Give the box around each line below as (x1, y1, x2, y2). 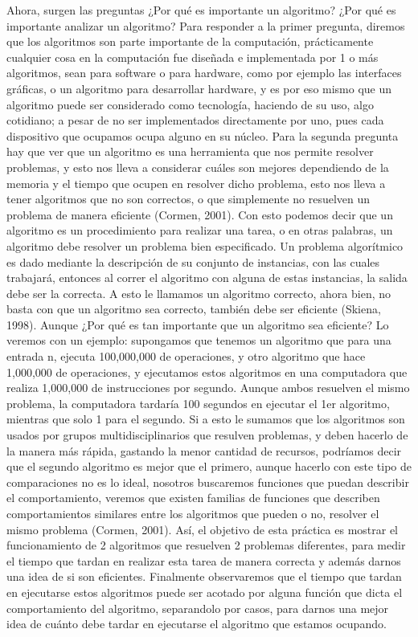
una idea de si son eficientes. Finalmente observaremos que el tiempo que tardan (6, 568, 402, 585)
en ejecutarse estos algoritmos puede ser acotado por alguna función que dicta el (6, 583, 403, 600)
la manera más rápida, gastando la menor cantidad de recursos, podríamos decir (6, 442, 402, 459)
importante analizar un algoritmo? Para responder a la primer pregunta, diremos (6, 17, 405, 34)
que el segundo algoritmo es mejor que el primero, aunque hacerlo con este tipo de (6, 458, 412, 475)
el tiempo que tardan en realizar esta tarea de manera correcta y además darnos (6, 552, 401, 569)
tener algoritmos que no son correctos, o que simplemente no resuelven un (6, 190, 371, 207)
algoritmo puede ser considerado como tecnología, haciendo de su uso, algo (6, 96, 374, 112)
